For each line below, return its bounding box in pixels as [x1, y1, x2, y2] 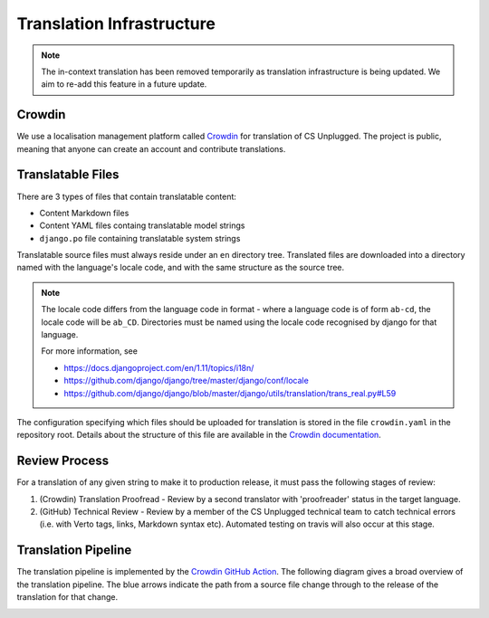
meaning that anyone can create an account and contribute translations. [16, 143, 286, 154]
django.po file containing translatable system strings [39, 233, 241, 243]
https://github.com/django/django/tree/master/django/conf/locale [63, 376, 310, 386]
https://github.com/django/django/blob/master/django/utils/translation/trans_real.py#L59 [63, 387, 397, 398]
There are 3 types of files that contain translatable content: [16, 191, 237, 202]
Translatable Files [16, 167, 120, 183]
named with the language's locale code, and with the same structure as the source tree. [16, 262, 345, 273]
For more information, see [41, 346, 138, 357]
